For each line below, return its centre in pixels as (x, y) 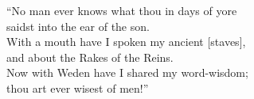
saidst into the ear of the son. (78, 26)
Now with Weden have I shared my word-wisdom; (127, 72)
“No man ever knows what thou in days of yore (122, 10)
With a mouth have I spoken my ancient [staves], (126, 42)
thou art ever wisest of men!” (78, 88)
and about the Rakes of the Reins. (90, 57)
